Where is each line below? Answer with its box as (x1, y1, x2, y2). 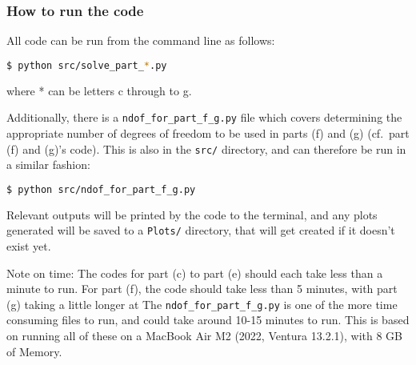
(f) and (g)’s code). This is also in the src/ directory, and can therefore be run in (6, 140, 406, 157)
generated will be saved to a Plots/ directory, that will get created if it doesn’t (6, 222, 395, 239)
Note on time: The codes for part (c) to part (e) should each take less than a (6, 264, 383, 281)
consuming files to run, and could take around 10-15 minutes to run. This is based (6, 311, 410, 328)
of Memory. (6, 343, 62, 359)
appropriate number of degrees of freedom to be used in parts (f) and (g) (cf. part (6, 124, 410, 141)
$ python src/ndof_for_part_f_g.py (6, 183, 196, 195)
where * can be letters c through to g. (6, 82, 192, 98)
